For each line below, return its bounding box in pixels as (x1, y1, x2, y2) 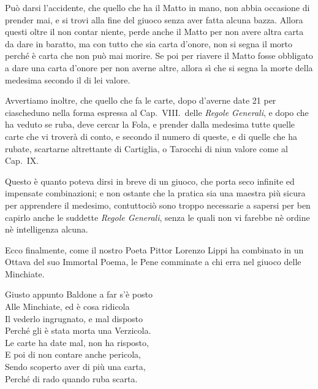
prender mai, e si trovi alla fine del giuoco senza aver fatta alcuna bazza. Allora (5, 13, 303, 26)
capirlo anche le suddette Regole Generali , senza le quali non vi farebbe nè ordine (5, 210, 310, 223)
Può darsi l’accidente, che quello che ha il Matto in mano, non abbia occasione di (5, 1, 310, 13)
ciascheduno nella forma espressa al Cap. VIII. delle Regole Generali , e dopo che (5, 106, 309, 118)
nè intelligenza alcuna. (5, 223, 88, 236)
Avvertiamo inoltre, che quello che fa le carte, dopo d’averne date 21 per (5, 94, 276, 107)
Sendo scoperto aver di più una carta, (5, 360, 146, 373)
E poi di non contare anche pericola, (5, 348, 141, 361)
